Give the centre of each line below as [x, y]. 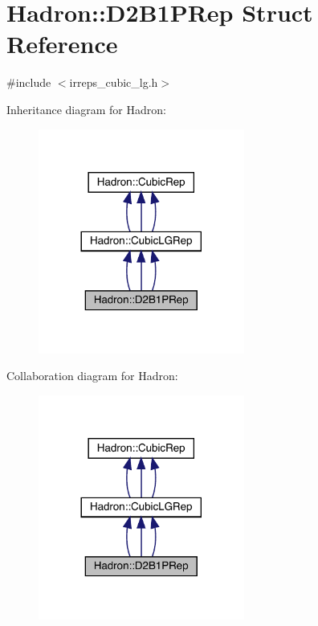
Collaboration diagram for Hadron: [92, 376]
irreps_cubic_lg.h [114, 82]
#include [29, 82]
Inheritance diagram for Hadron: [86, 109]
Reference [62, 44]
